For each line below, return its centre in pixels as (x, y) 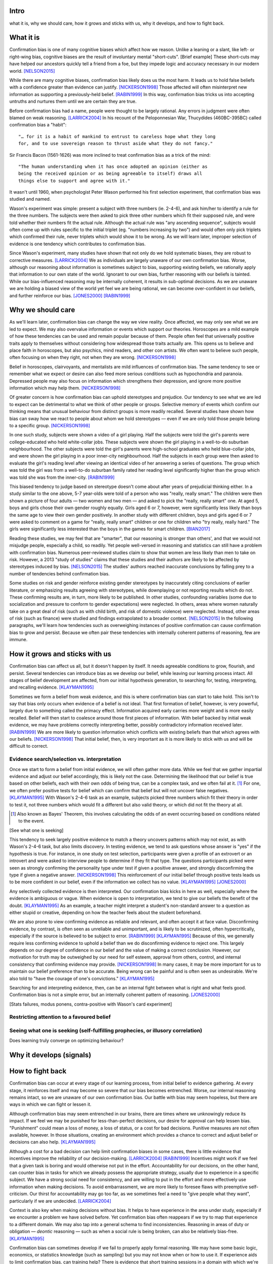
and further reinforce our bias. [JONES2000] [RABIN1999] (70, 295)
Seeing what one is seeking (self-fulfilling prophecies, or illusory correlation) (106, 1030)
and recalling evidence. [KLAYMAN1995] (52, 687)
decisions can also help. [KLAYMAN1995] (53, 1142)
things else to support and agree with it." (75, 180)
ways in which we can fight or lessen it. (51, 1104)
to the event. (32, 821)
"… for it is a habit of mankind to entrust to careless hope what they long (117, 136)
